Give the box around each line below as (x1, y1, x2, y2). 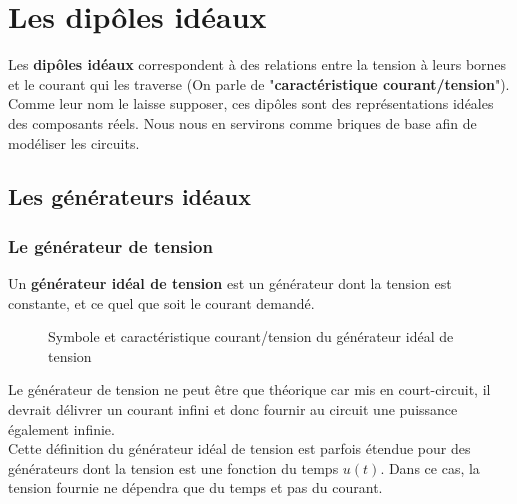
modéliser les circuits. (8, 132, 140, 153)
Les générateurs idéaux (8, 181, 251, 212)
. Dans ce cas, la (380, 457, 480, 478)
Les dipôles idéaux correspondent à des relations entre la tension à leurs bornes (8, 54, 507, 75)
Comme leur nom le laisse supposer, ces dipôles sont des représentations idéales (8, 93, 494, 114)
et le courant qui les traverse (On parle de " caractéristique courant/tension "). (8, 73, 510, 94)
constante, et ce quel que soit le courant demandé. (8, 292, 315, 313)
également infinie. (8, 418, 115, 439)
